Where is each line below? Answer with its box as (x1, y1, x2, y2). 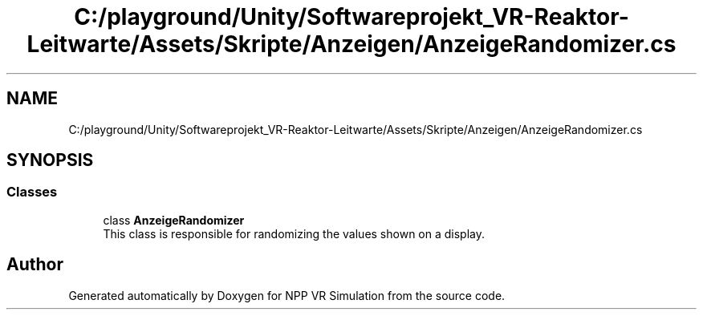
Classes (6, 184, 58, 201)
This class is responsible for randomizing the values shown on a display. (103, 226, 486, 241)
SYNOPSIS (6, 150, 94, 171)
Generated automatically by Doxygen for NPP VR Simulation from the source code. (68, 288, 506, 302)
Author (6, 254, 63, 275)
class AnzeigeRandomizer (103, 213, 245, 227)
